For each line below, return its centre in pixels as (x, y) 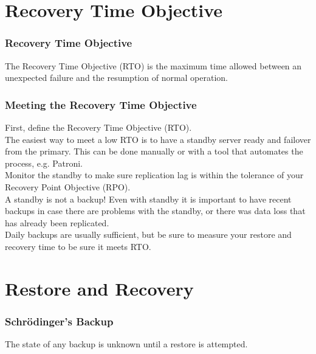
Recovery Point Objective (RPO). (68, 186)
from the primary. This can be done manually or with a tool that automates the (154, 151)
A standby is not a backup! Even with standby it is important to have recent (148, 199)
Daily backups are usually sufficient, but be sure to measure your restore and (148, 234)
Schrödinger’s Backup (59, 321)
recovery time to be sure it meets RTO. (78, 246)
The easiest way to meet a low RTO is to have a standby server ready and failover (158, 139)
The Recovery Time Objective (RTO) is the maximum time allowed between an (153, 65)
